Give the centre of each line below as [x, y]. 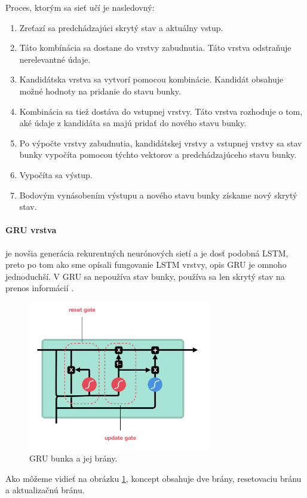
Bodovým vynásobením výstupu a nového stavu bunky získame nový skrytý [158, 195]
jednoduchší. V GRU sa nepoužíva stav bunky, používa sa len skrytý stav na [145, 276]
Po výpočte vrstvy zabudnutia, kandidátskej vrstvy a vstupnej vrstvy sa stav [161, 143]
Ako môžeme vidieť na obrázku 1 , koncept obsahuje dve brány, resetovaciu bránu [153, 478]
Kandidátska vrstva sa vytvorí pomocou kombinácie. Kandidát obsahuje [151, 79]
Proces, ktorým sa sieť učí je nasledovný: [80, 7]
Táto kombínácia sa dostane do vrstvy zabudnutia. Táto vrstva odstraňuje [155, 48]
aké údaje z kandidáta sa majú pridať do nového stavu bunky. [133, 123]
